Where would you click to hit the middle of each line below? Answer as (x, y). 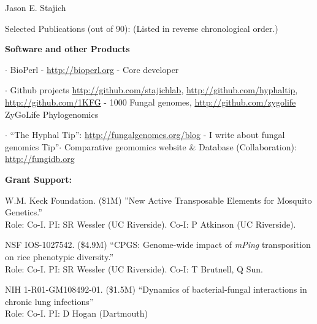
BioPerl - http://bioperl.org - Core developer (94, 69)
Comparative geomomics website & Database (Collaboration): (180, 146)
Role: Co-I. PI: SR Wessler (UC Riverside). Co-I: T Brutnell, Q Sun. (134, 268)
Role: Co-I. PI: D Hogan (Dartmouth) (76, 313)
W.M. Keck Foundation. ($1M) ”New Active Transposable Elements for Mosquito (158, 200)
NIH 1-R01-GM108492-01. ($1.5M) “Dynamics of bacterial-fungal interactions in (156, 289)
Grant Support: (38, 179)
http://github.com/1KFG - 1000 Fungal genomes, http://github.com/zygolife (151, 102)
